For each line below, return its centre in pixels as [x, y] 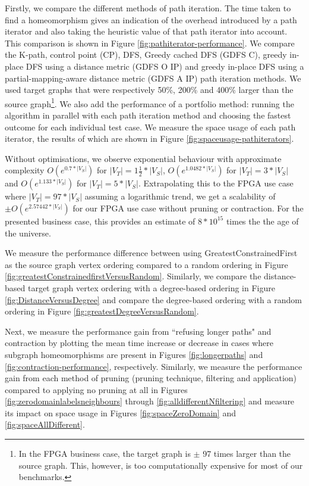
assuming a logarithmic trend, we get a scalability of [180, 196]
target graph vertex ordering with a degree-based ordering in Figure [151, 287]
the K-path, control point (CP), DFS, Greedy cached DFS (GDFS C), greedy [146, 54]
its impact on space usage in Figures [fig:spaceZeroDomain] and [120, 412]
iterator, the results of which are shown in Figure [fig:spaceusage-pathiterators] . [149, 138]
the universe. [28, 233]
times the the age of [262, 221]
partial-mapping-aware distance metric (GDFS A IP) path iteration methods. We [153, 78]
